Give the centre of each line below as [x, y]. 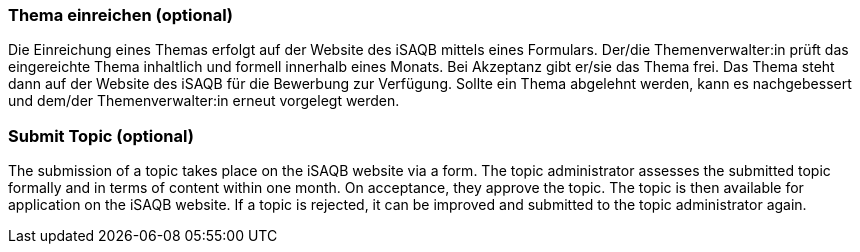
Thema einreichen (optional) [121, 15]
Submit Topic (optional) [101, 135]
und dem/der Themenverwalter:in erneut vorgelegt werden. [204, 101]
